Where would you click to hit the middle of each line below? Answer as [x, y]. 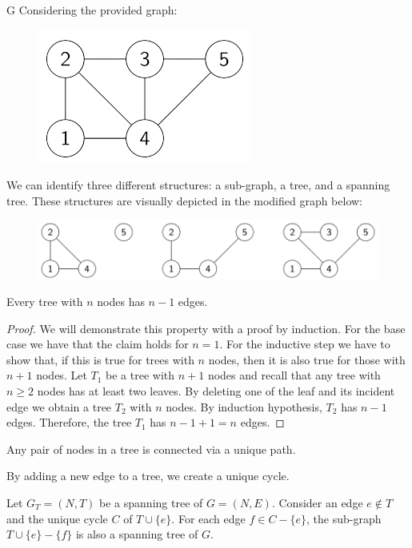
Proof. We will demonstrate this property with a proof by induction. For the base [206, 328]
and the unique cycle [57, 518]
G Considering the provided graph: [92, 10]
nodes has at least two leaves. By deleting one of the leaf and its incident [216, 390]
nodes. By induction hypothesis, [244, 406]
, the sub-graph [344, 518]
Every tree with [45, 302]
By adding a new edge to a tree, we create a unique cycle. [148, 476]
